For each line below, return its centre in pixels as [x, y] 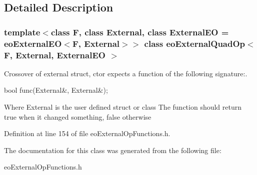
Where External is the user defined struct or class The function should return [123, 107]
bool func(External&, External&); [56, 90]
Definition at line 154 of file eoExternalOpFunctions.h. [87, 133]
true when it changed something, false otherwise [78, 116]
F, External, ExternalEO [55, 55]
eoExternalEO [33, 43]
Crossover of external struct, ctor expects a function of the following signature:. [126, 73]
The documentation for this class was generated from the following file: [113, 150]
